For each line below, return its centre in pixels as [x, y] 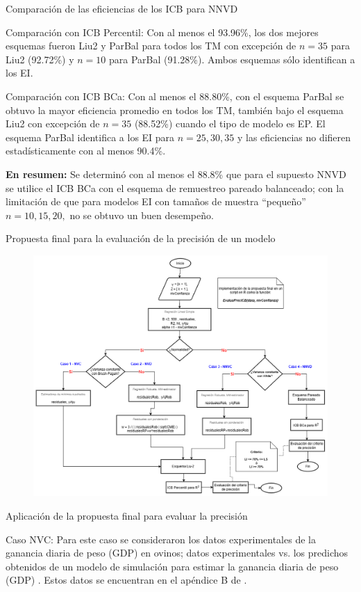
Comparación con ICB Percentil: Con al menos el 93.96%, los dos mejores [162, 32]
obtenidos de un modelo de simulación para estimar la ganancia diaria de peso [172, 566]
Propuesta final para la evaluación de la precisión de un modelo [141, 238]
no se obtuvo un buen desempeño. [142, 215]
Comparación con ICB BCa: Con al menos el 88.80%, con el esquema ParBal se [175, 96]
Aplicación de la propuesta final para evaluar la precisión [127, 516]
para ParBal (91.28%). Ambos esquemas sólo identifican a [232, 59]
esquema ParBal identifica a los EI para [90, 137]
